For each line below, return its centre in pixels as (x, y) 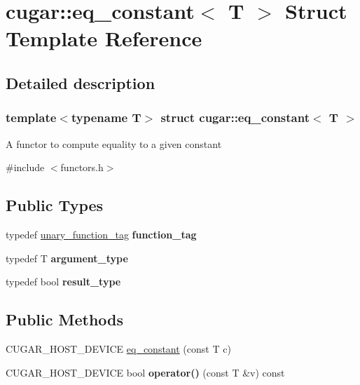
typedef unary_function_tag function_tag (101, 234)
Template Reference (104, 38)
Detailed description (81, 82)
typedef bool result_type (63, 282)
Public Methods (65, 319)
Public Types (55, 205)
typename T (106, 117)
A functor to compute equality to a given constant (114, 143)
